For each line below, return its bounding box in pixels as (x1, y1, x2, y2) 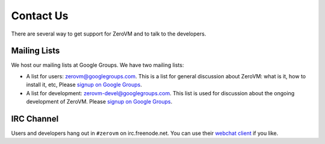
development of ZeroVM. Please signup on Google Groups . (26, 98, 173, 105)
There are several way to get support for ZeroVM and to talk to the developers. (11, 30, 206, 37)
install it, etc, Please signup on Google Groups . (26, 81, 143, 89)
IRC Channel (11, 113, 59, 124)
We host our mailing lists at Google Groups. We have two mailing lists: (11, 61, 184, 69)
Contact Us (11, 9, 69, 22)
